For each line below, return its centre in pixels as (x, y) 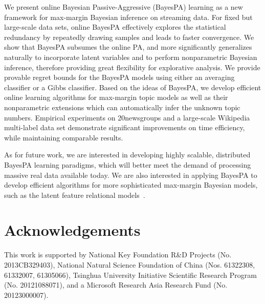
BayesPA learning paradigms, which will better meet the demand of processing (128, 164)
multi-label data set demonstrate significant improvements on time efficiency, (125, 127)
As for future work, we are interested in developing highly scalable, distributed (127, 155)
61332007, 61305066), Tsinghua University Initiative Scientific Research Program (130, 275)
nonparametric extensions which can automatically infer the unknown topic (122, 107)
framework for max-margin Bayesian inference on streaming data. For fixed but (128, 17)
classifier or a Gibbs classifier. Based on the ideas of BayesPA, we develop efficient (133, 87)
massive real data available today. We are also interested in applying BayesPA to (131, 175)
